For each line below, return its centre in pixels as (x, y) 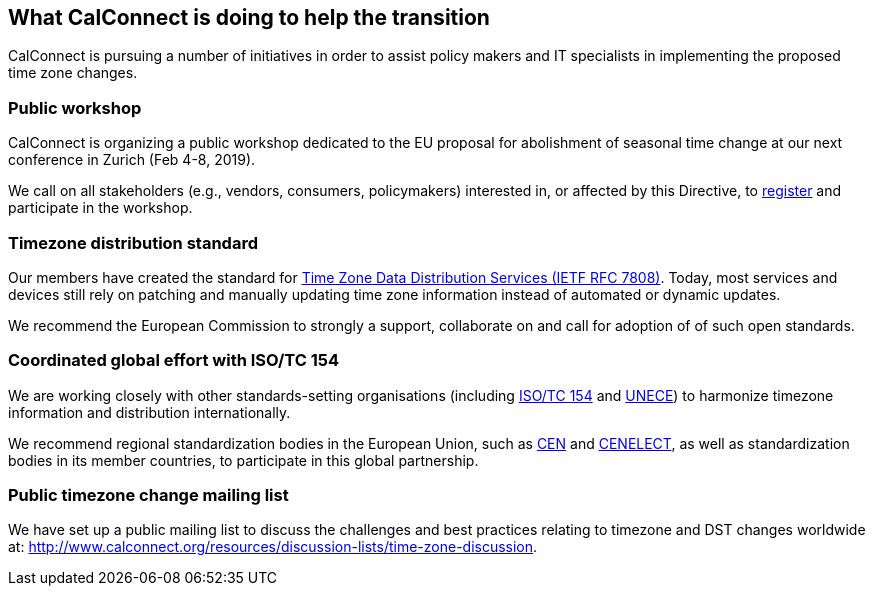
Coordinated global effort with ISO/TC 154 (174, 360)
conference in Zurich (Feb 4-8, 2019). (132, 160)
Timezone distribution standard (133, 242)
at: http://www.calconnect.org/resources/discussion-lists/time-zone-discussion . (273, 547)
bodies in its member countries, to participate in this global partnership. (243, 460)
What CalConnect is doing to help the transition (249, 17)
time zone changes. (73, 73)
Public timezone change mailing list (148, 495)
